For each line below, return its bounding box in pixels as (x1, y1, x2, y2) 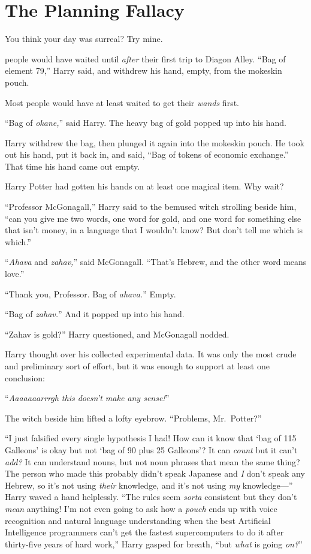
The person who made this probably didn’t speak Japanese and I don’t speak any (5, 467, 305, 480)
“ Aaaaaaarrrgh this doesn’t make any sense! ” (5, 392, 170, 404)
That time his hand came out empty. (5, 159, 140, 172)
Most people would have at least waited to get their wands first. (5, 96, 239, 109)
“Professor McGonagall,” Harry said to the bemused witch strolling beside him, (5, 200, 297, 213)
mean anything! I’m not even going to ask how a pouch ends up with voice (5, 502, 277, 514)
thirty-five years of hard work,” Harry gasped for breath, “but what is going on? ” (5, 537, 303, 550)
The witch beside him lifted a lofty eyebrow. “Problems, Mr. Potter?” (5, 411, 262, 424)
